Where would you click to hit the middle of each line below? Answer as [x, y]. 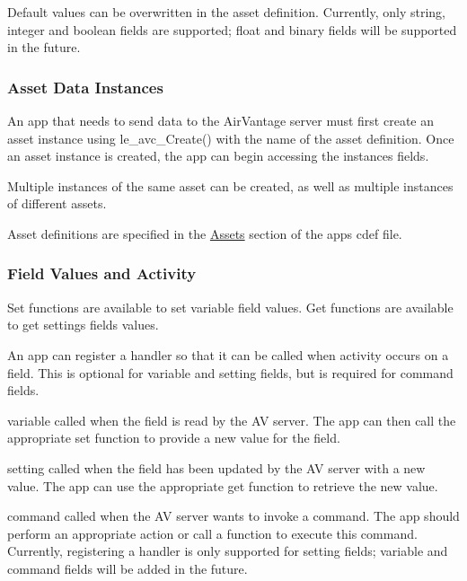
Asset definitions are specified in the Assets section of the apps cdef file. [205, 233]
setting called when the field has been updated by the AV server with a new [216, 467]
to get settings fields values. [83, 325]
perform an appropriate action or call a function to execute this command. [212, 533]
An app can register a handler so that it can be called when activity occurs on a [228, 354]
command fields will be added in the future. [128, 568]
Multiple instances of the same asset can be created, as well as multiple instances [230, 185]
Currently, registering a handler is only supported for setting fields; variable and [228, 551]
